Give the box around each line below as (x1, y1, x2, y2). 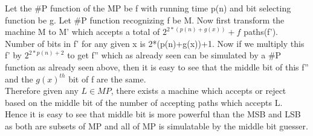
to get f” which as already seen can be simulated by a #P (67, 49, 282, 61)
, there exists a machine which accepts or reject (111, 84, 286, 97)
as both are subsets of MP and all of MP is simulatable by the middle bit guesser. (5, 119, 308, 132)
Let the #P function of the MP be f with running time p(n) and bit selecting (5, 2, 291, 14)
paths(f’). (244, 25, 279, 38)
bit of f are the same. (68, 72, 146, 85)
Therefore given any (5, 84, 79, 97)
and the (5, 72, 33, 85)
